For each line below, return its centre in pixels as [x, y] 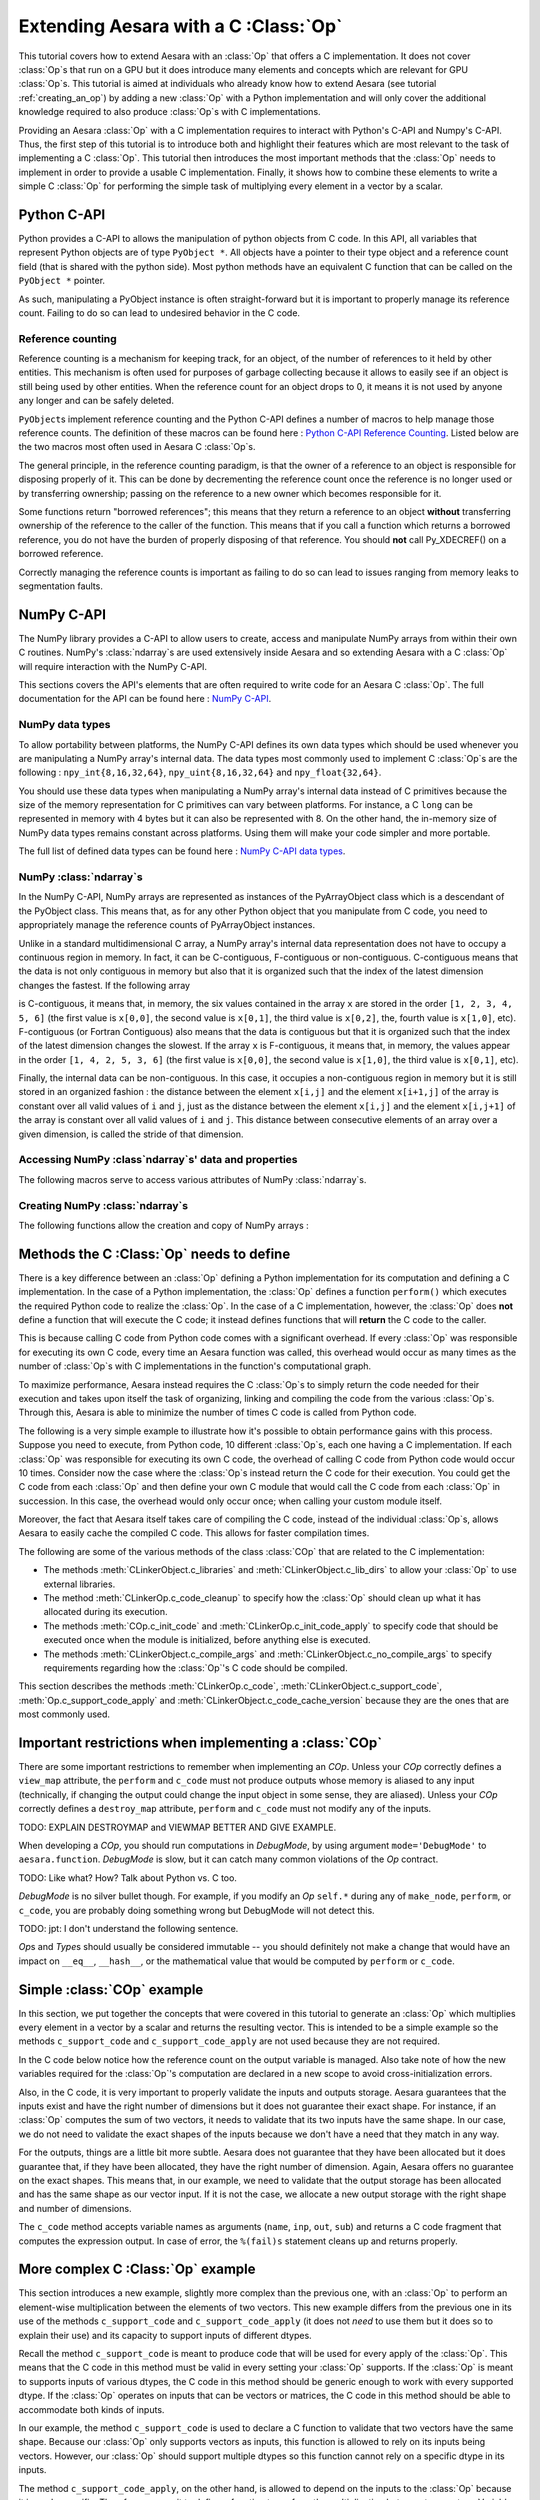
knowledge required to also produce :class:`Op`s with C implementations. [169, 112]
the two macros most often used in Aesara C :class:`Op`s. [137, 447]
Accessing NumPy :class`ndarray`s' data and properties [158, 1160]
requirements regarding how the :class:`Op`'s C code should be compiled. [196, 1668]
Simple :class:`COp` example [111, 1989]
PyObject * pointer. [61, 281]
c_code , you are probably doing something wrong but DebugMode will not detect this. [196, 1910]
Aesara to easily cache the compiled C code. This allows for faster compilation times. [194, 1533]
